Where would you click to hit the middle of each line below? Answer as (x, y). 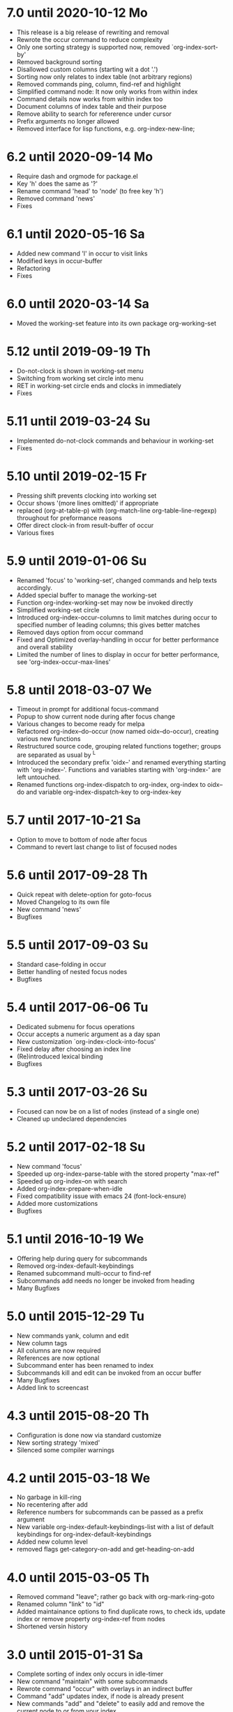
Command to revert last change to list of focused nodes (97, 847)
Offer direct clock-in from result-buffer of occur (85, 525)
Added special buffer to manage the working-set (87, 595)
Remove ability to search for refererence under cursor (94, 114)
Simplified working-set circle (58, 610)
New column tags (42, 1343)
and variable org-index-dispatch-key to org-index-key (104, 792)
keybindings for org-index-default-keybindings (84, 1535)
